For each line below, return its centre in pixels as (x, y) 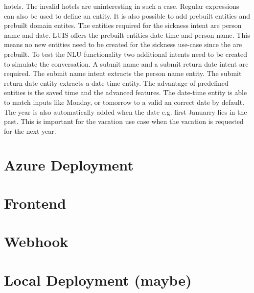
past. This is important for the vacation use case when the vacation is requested (124, 121)
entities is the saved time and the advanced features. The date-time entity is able (126, 92)
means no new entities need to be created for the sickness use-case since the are (123, 44)
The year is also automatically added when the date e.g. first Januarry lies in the (126, 111)
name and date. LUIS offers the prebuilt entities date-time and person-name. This (127, 35)
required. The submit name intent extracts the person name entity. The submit (123, 73)
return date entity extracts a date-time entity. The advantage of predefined (116, 83)
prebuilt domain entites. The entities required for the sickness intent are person (123, 25)
